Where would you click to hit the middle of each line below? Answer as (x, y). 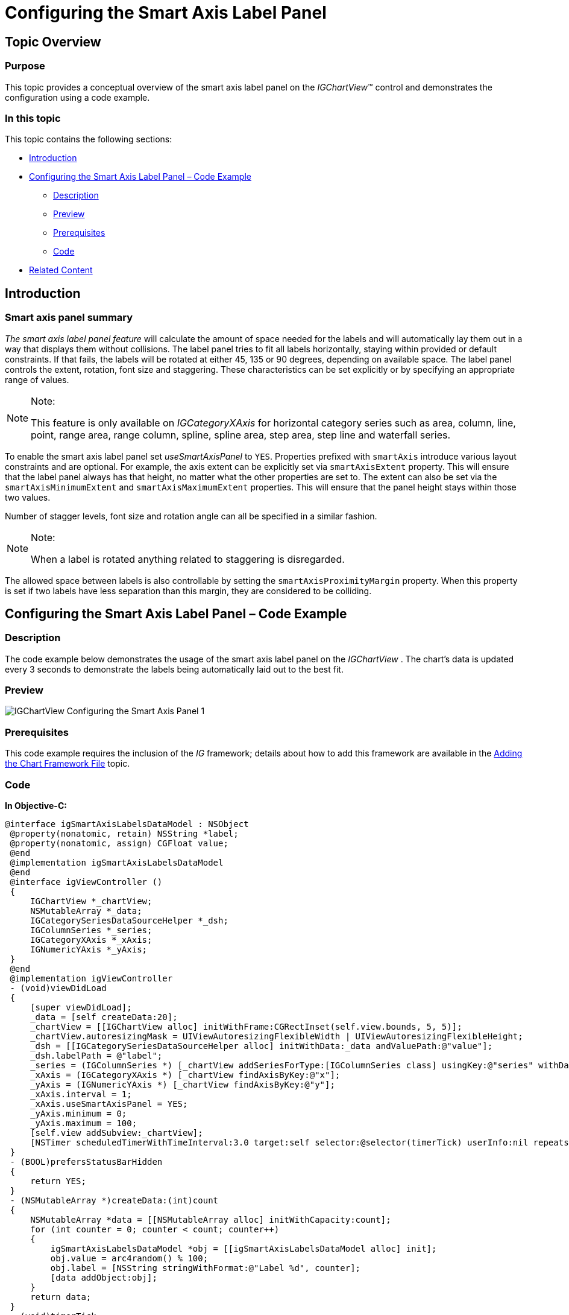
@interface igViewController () (86, 882)
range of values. (37, 379)
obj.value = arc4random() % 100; (129, 1258)
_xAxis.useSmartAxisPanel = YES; (109, 1104)
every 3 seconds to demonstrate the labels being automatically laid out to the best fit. (174, 669)
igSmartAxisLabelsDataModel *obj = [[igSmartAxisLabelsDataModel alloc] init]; (244, 1248)
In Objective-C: (36, 805)
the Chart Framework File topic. (68, 764)
